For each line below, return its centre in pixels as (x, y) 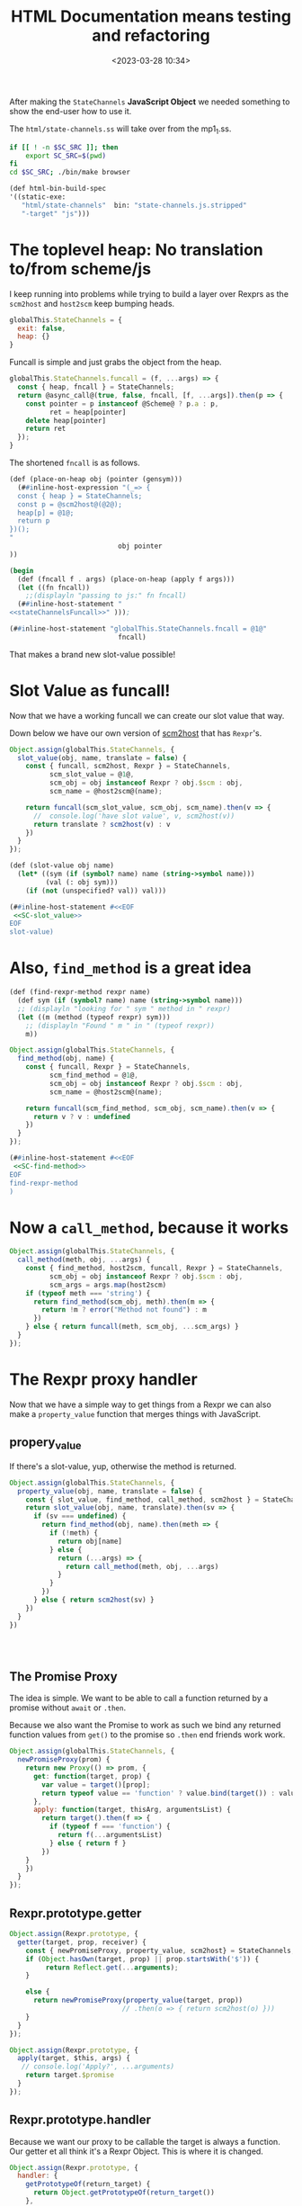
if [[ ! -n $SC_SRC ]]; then (64, 147)
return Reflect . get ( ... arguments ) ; (112, 1968)
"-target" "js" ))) (56, 213)
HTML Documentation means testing (151, 17)
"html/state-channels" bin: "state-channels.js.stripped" (134, 205)
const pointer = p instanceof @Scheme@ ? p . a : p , (122, 404)
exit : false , (42, 328)
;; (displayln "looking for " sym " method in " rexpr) (124, 1009)
